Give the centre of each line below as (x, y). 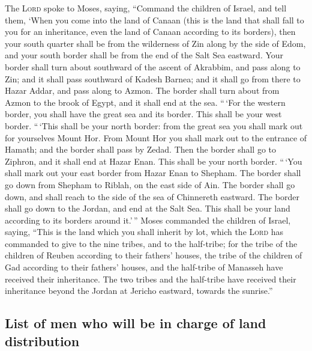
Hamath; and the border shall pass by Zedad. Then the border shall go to (140, 149)
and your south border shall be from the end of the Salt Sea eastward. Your (144, 55)
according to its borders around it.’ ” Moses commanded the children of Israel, (148, 220)
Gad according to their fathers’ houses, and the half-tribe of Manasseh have (144, 267)
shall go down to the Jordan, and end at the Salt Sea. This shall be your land (148, 208)
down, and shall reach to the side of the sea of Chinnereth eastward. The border (152, 196)
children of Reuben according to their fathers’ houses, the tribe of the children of (154, 255)
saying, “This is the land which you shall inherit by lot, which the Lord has (144, 232)
